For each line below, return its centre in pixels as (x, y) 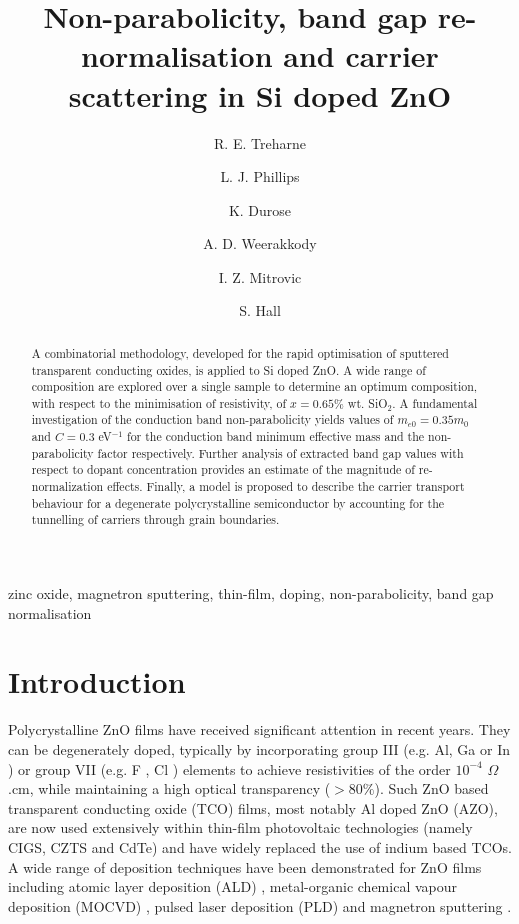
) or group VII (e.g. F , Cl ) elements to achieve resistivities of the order (229, 768)
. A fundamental (435, 402)
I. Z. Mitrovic (260, 276)
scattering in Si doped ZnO (260, 94)
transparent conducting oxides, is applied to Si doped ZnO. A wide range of (228, 369)
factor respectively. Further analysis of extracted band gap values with (280, 452)
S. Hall (260, 310)
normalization (67, 486)
